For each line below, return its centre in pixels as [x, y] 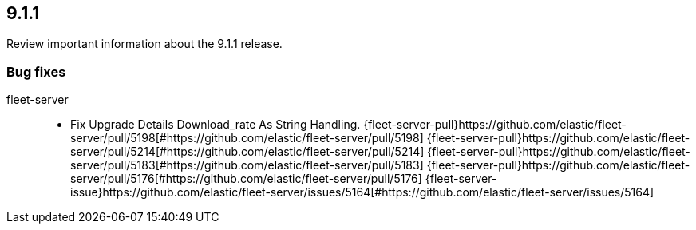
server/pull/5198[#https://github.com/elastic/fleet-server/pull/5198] [247, 138]
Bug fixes [36, 71]
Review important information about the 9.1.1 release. [144, 44]
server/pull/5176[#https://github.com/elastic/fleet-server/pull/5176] [246, 179]
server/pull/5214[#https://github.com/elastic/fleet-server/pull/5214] [247, 152]
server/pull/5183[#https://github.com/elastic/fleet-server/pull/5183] [247, 165]
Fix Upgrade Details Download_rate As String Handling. [216, 125]
